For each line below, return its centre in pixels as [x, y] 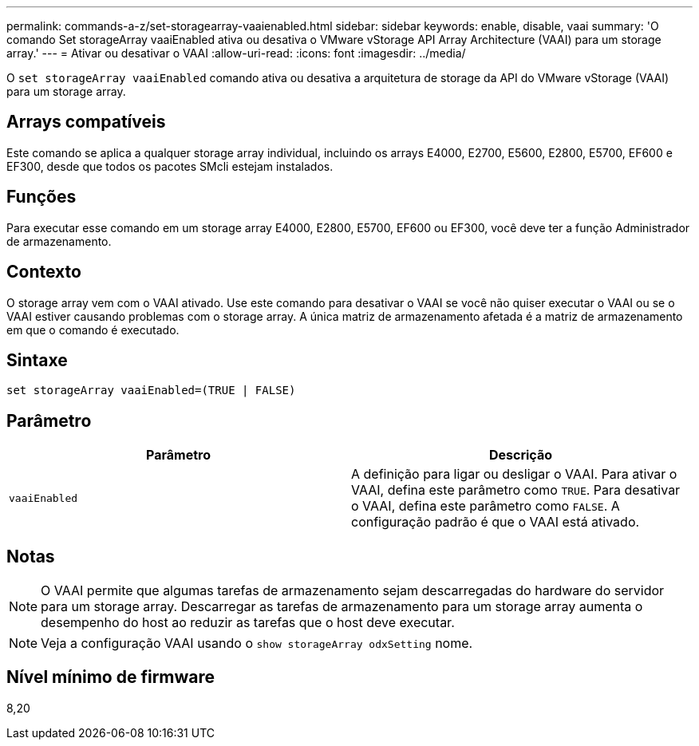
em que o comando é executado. [93, 330]
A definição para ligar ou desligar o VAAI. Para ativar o [514, 474]
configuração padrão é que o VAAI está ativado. [496, 522]
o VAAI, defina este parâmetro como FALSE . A [486, 506]
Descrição [521, 455]
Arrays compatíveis [86, 122]
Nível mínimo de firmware [111, 677]
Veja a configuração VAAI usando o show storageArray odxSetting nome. [257, 643]
